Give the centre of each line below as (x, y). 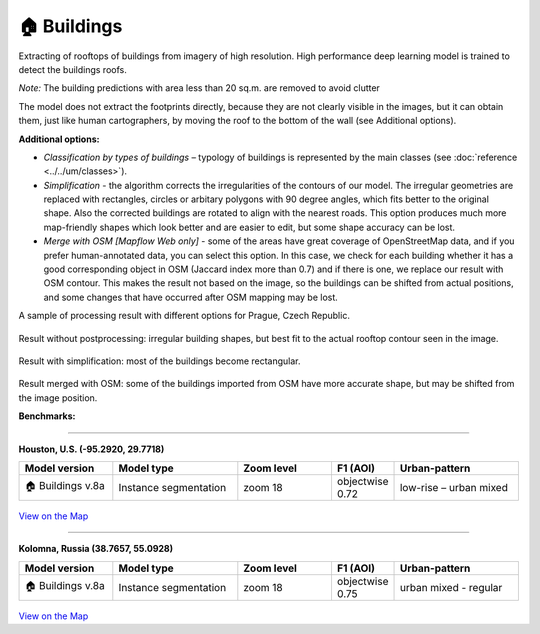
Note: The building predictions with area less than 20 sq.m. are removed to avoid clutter (199, 88)
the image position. (58, 397)
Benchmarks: (47, 416)
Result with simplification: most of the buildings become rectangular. (159, 361)
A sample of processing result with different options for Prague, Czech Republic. (184, 316)
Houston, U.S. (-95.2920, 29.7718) (91, 449)
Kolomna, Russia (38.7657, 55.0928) (96, 549)
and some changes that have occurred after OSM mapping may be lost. (191, 297)
